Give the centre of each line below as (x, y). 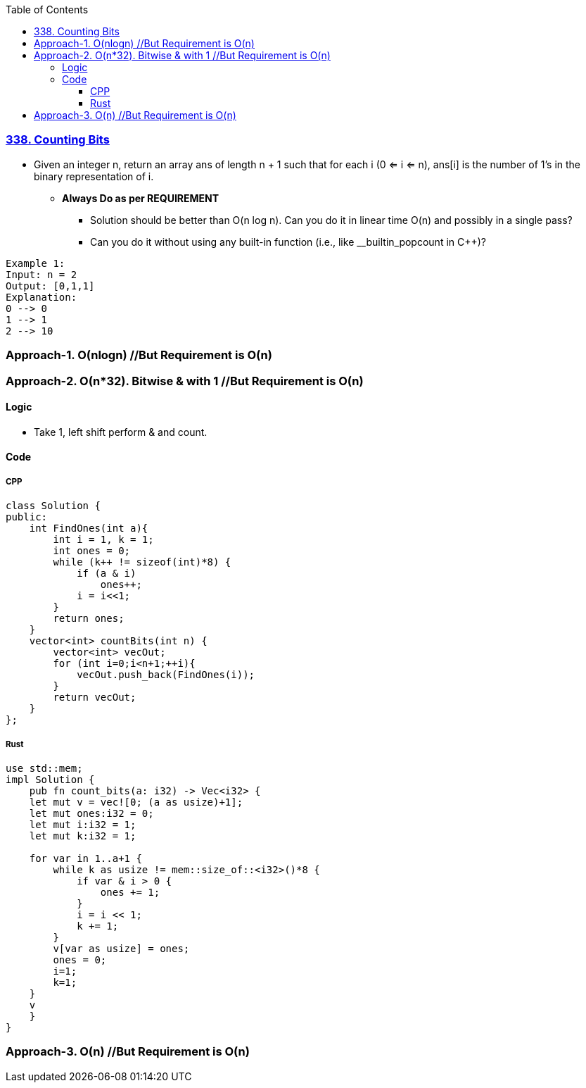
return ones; (89, 619)
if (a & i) (107, 574)
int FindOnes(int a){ (89, 529)
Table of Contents (47, 10)
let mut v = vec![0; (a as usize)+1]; (136, 802)
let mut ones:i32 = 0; (91, 813)
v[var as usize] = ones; (121, 948)
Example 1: (36, 263)
